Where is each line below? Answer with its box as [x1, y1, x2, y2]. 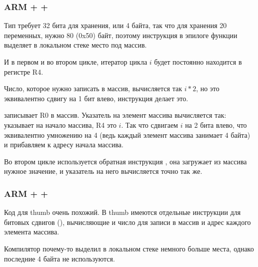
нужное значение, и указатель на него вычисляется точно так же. [4, 166, 202, 176]
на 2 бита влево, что [185, 119, 247, 130]
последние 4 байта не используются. [4, 253, 115, 263]
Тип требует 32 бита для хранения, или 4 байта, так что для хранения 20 [4, 20, 227, 31]
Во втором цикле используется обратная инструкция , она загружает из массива [4, 156, 247, 166]
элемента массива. [4, 226, 59, 237]
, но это [196, 83, 219, 94]
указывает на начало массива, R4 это [4, 119, 116, 130]
